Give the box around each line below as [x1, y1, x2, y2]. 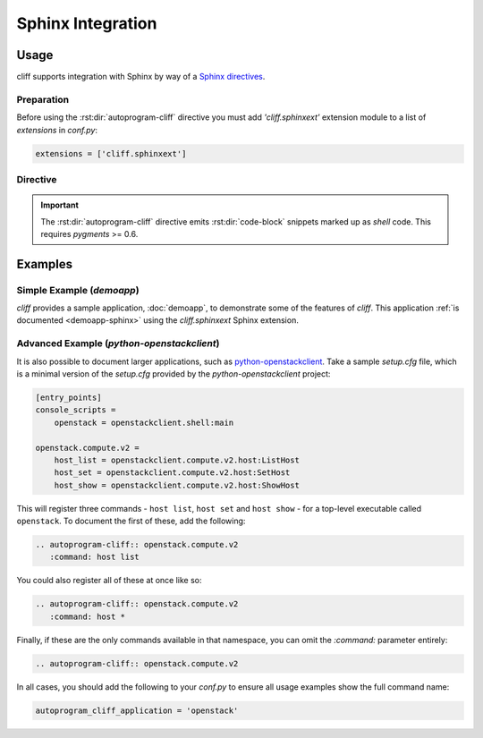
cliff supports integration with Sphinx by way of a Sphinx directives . [16, 72, 266, 82]
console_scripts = [35, 405, 116, 415]
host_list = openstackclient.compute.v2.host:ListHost [54, 454, 300, 465]
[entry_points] [35, 392, 102, 403]
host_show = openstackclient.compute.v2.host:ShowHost [54, 479, 300, 490]
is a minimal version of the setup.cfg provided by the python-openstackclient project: [16, 368, 331, 379]
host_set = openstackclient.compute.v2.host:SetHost [54, 468, 291, 478]
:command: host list [49, 552, 140, 563]
